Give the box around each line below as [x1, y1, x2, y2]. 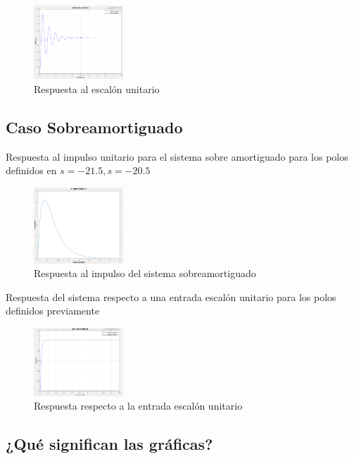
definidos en [6, 163, 57, 178]
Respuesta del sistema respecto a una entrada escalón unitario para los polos [6, 289, 336, 304]
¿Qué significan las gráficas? [6, 433, 213, 455]
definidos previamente [6, 303, 100, 318]
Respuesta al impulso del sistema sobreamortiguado [34, 266, 256, 281]
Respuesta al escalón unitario [34, 81, 160, 96]
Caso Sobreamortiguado [6, 116, 183, 137]
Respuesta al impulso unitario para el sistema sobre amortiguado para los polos [6, 149, 348, 164]
